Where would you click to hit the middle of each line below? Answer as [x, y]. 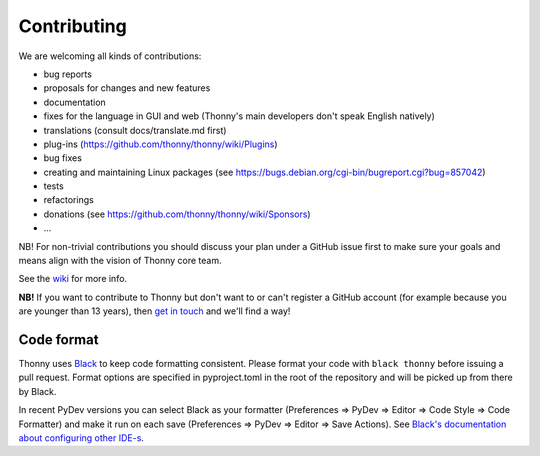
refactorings [68, 200]
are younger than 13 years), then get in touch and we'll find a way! [154, 311]
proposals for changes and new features [127, 88]
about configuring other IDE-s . [81, 438]
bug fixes [62, 158]
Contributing [72, 26]
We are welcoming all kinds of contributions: [110, 56]
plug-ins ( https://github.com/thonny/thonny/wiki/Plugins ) [161, 144]
